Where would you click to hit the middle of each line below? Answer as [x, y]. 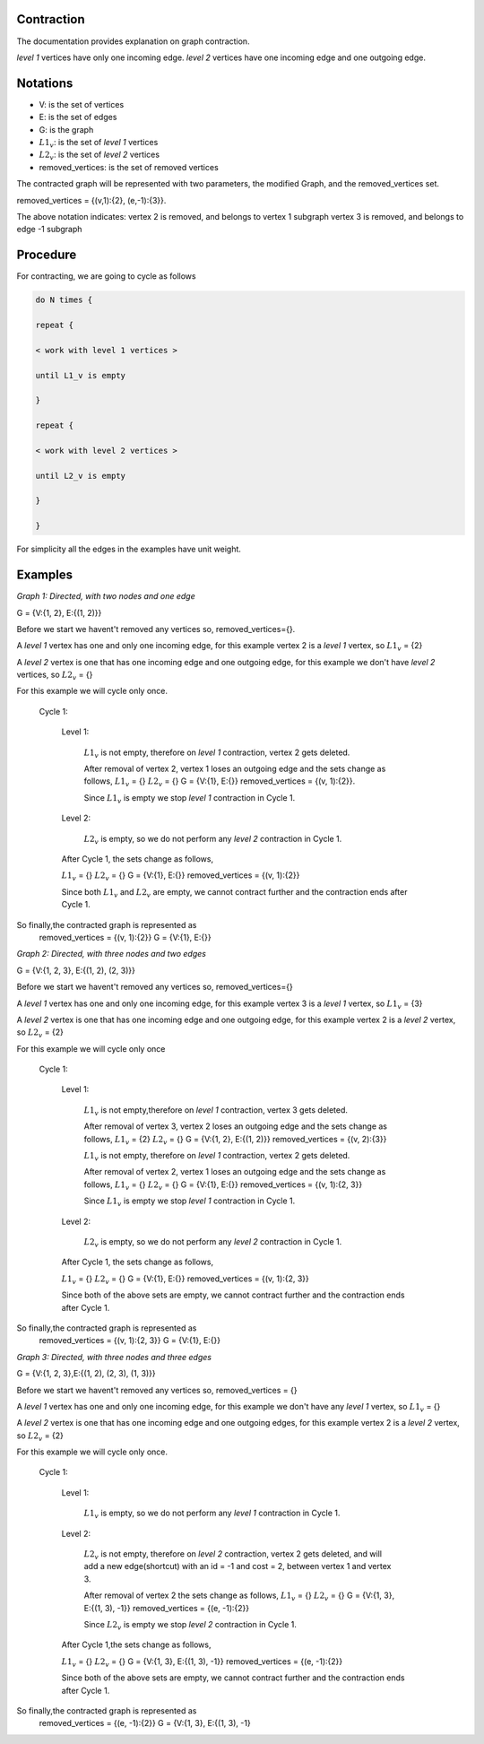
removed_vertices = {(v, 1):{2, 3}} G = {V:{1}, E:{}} [130, 1341]
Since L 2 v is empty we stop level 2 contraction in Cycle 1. [190, 1625]
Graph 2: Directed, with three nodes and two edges [111, 954]
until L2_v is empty [80, 476]
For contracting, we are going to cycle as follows [106, 276]
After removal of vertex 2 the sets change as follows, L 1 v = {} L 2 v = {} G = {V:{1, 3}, [239, 1596]
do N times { [64, 300]
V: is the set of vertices [82, 104]
